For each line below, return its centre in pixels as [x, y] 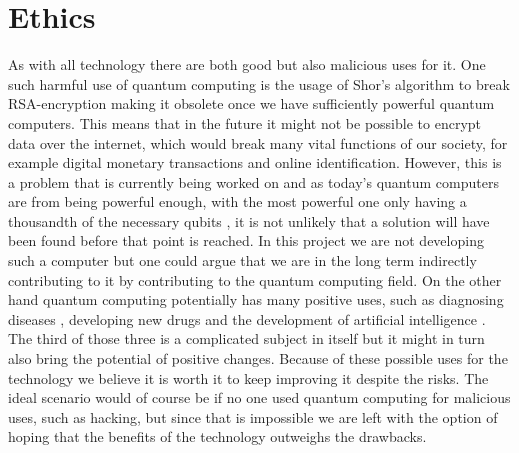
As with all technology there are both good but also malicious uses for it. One [247, 64]
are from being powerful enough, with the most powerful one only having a [237, 201]
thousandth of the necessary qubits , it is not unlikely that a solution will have [249, 220]
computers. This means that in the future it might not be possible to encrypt [245, 122]
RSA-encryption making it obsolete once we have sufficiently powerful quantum [251, 103]
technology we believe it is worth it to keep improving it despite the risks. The [248, 377]
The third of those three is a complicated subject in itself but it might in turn [246, 338]
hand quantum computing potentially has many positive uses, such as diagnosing [256, 299]
